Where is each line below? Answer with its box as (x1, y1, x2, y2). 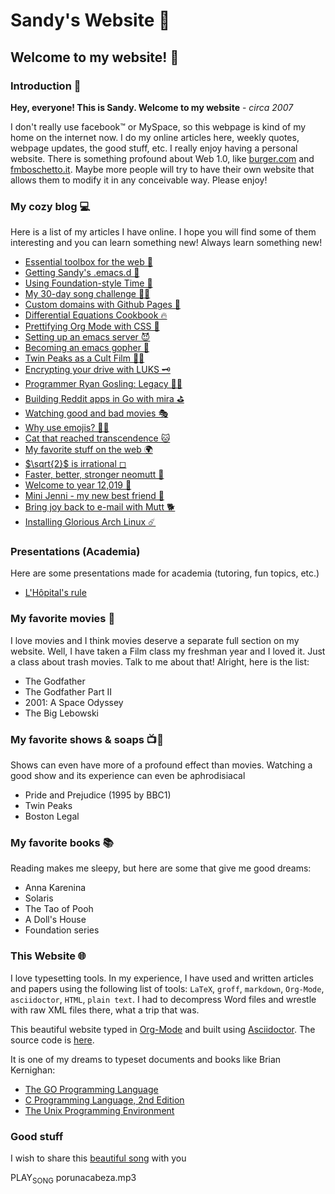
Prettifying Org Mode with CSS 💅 (24, 320, 160, 333)
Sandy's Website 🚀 (10, 9, 171, 32)
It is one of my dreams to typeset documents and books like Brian (10, 1053, 282, 1065)
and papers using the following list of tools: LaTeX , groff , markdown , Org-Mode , (10, 982, 325, 994)
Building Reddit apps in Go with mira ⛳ (24, 393, 185, 405)
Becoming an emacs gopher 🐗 (24, 342, 150, 354)
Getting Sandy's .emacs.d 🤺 (24, 267, 140, 279)
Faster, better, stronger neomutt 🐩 (24, 469, 165, 481)
